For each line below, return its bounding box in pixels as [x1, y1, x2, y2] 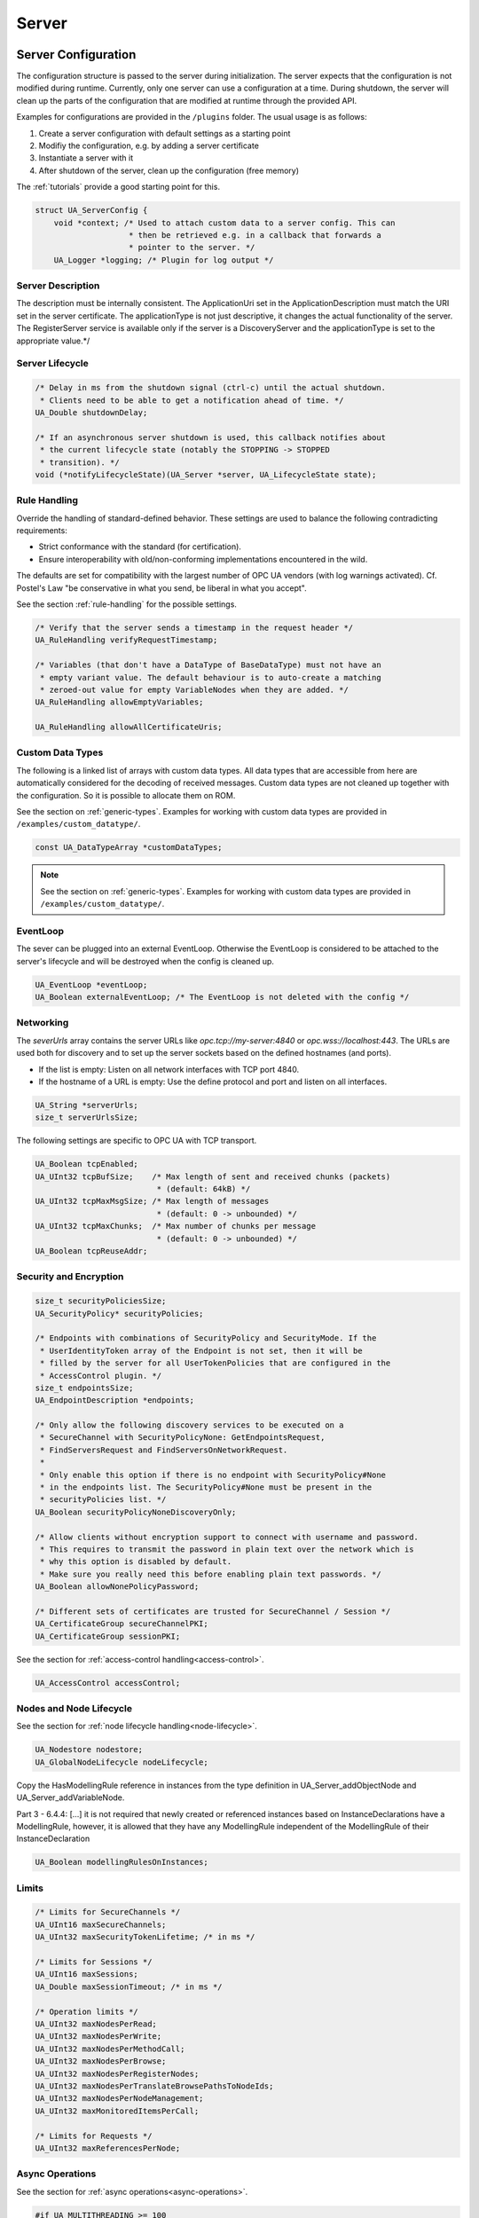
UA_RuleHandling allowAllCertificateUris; [35, 722, 223, 732]
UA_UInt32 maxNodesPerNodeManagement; [35, 2094, 204, 2104]
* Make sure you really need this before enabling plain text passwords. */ [40, 1569, 381, 1579]
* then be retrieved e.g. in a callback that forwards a [129, 230, 381, 240]
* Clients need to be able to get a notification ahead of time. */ [40, 395, 344, 405]
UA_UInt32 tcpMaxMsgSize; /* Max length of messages [35, 1196, 270, 1207]
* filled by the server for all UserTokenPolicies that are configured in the [40, 1358, 391, 1368]
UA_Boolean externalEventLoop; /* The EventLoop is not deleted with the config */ [35, 992, 410, 1003]
